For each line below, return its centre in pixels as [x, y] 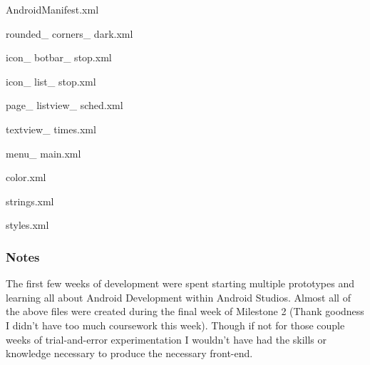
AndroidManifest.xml [52, 9]
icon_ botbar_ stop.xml [59, 57]
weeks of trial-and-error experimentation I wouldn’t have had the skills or [166, 339]
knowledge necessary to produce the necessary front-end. [129, 353]
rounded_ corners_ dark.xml [70, 33]
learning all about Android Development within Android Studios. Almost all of [178, 297]
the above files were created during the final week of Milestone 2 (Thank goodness [185, 311]
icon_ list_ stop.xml [51, 81]
